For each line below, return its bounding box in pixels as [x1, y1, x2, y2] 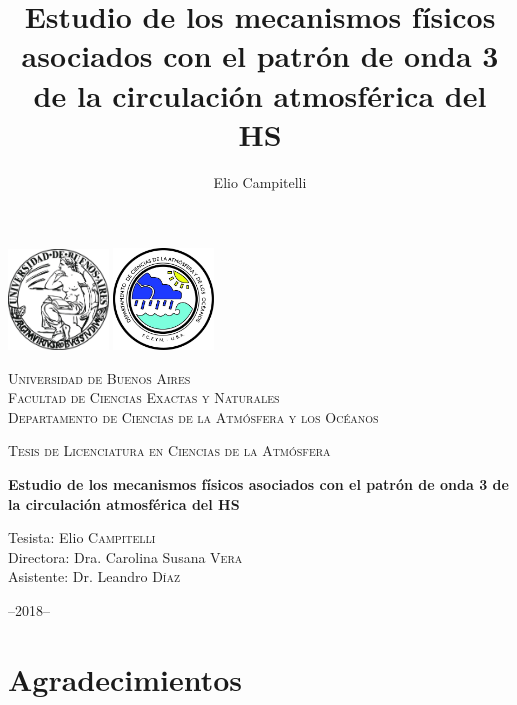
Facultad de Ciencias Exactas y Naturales [8, 387, 280, 408]
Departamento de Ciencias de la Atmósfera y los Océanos [8, 406, 379, 427]
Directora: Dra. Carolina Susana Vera [8, 546, 243, 567]
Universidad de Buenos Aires [8, 367, 191, 388]
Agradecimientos [8, 658, 243, 699]
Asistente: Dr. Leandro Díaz [8, 566, 181, 587]
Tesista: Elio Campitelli [8, 527, 156, 548]
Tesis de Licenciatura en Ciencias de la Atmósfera [8, 440, 331, 461]
